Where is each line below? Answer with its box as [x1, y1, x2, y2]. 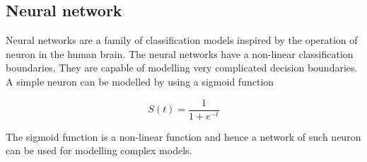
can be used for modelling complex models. [6, 143, 192, 158]
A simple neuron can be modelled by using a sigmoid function [6, 74, 274, 88]
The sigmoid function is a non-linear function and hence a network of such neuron [6, 129, 361, 144]
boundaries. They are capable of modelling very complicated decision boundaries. [6, 60, 358, 75]
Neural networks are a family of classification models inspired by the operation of [6, 33, 358, 47]
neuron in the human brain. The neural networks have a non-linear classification [6, 46, 354, 61]
